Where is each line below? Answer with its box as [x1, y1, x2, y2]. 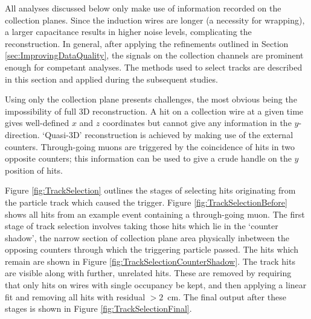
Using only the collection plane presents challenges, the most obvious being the [5, 93, 297, 106]
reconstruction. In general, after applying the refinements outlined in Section [5, 37, 289, 49]
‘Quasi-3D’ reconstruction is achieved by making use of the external [42, 128, 293, 141]
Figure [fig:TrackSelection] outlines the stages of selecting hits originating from [5, 184, 296, 197]
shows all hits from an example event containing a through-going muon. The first [5, 207, 305, 220]
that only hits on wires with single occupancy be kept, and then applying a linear [5, 279, 307, 291]
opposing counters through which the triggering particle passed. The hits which [5, 243, 298, 256]
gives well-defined [5, 116, 69, 129]
